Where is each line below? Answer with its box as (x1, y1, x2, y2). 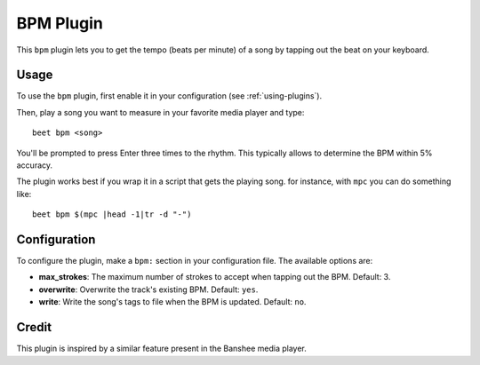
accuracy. (16, 160, 53, 171)
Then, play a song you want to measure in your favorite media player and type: (16, 107, 305, 117)
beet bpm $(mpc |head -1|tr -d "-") (32, 210, 192, 219)
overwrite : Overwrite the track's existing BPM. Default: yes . (38, 284, 259, 295)
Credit (16, 320, 52, 335)
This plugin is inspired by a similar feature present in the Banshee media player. (16, 343, 307, 354)
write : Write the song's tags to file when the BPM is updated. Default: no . (38, 297, 307, 307)
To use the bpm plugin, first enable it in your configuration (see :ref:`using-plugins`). (16, 91, 323, 101)
